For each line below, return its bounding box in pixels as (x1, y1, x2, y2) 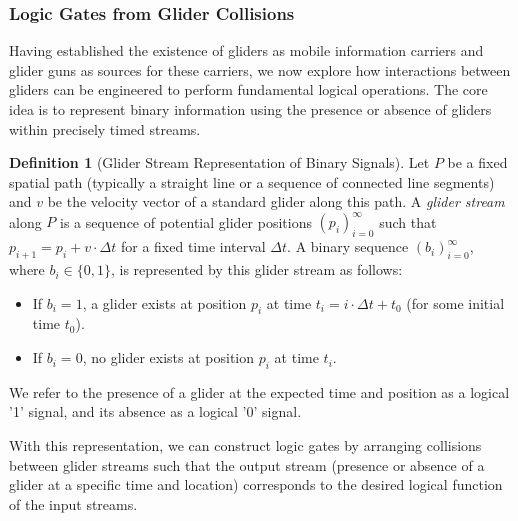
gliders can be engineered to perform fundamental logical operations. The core (9, 79, 488, 100)
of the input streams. (9, 493, 138, 514)
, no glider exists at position (82, 347, 255, 368)
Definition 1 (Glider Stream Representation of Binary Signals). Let (9, 152, 430, 173)
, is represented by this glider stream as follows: (111, 259, 403, 280)
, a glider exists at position (82, 292, 247, 313)
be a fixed (447, 152, 508, 173)
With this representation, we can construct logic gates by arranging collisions (9, 435, 482, 456)
